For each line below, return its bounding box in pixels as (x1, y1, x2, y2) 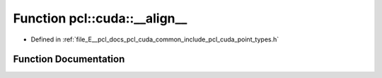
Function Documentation (13, 53, 125, 65)
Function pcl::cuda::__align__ (13, 11, 187, 26)
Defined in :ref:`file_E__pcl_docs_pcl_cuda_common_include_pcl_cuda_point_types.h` (30, 35, 279, 44)
